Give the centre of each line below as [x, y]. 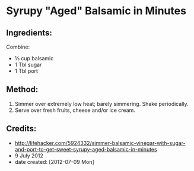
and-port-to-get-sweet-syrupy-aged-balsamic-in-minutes [86, 149]
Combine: [18, 47]
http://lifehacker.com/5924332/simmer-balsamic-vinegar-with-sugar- [100, 143]
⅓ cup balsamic [34, 58]
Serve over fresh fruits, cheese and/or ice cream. [75, 110]
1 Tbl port [26, 71]
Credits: [21, 129]
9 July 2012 [29, 156]
